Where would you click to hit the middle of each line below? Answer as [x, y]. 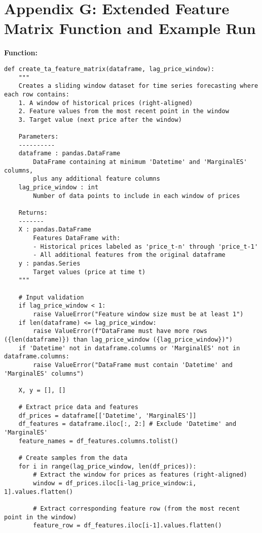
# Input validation [51, 297]
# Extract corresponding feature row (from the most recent [137, 509]
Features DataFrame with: [77, 238]
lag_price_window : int [59, 188]
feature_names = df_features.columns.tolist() [98, 441]
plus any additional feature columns [97, 179]
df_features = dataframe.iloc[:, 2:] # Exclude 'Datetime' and [127, 424]
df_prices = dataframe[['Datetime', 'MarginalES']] [107, 415]
